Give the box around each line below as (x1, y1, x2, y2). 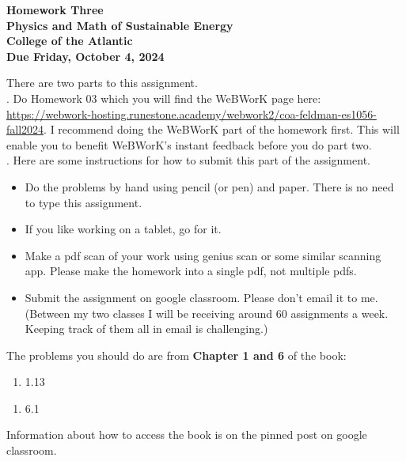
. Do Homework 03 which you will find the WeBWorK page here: (6, 89, 321, 106)
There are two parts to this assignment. (6, 74, 198, 91)
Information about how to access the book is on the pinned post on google (6, 426, 367, 443)
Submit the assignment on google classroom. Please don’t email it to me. (25, 289, 378, 305)
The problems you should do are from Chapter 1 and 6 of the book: (6, 346, 347, 363)
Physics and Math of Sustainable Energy (6, 17, 233, 33)
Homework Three (6, 2, 104, 17)
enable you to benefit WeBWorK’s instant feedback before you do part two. (6, 136, 372, 153)
